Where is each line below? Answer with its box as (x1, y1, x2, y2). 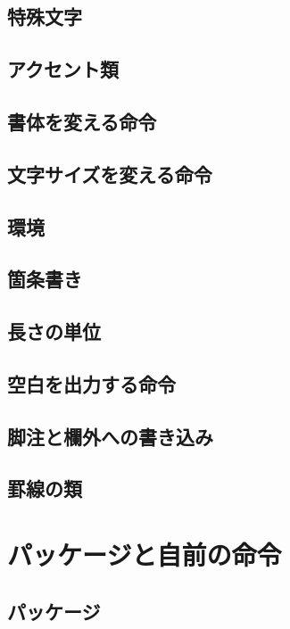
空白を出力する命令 (7, 369, 176, 397)
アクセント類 (7, 55, 119, 83)
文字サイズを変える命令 (7, 160, 212, 187)
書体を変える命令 (7, 107, 157, 135)
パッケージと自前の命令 (7, 536, 282, 572)
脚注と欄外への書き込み (7, 422, 213, 450)
